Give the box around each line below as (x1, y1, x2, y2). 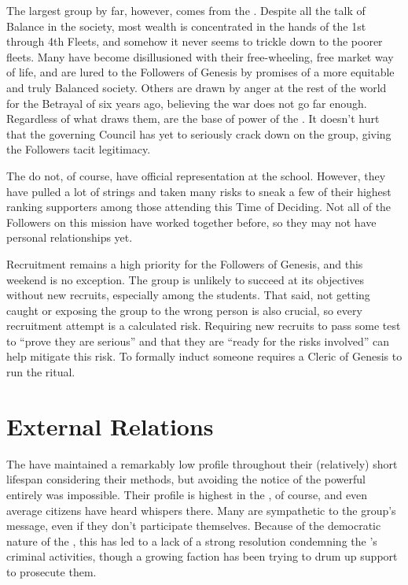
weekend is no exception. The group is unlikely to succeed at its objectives (6, 271, 364, 287)
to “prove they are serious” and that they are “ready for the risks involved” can (6, 332, 390, 349)
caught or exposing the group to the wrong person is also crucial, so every (6, 302, 362, 318)
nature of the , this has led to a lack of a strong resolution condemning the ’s (6, 532, 377, 549)
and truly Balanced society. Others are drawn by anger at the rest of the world (6, 79, 387, 95)
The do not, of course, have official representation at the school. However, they (6, 167, 386, 183)
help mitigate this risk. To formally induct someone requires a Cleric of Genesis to (6, 348, 402, 365)
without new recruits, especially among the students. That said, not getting (6, 287, 370, 303)
